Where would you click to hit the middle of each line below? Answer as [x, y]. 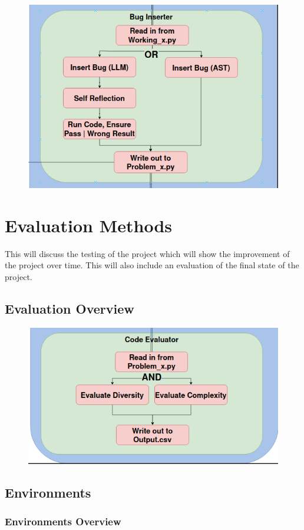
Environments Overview [63, 521]
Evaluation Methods [89, 225]
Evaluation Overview [70, 308]
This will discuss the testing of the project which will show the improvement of [147, 253]
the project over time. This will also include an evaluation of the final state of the [152, 265]
